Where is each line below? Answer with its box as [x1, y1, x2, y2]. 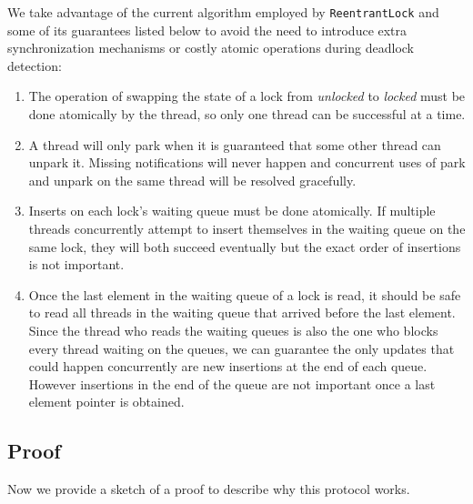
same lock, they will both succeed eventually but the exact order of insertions [28, 237, 461, 256]
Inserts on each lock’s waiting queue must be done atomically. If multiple [28, 201, 436, 220]
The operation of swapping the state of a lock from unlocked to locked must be [28, 86, 466, 106]
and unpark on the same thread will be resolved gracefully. [28, 170, 357, 189]
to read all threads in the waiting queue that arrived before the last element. [28, 303, 456, 322]
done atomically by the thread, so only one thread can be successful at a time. [28, 105, 466, 124]
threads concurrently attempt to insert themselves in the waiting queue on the [28, 219, 466, 237]
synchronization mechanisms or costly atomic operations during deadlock [7, 38, 414, 57]
